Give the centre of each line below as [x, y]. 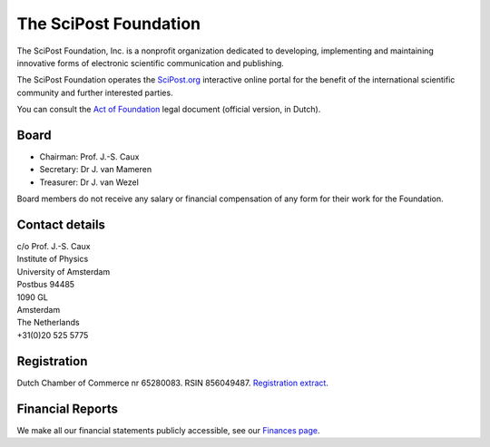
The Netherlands [49, 323]
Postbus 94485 [46, 285]
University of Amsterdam [64, 271]
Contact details [61, 225]
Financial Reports [67, 408]
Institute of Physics [53, 259]
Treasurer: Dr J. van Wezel [89, 182]
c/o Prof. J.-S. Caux [54, 247]
